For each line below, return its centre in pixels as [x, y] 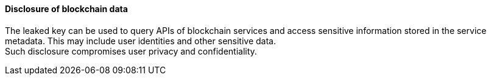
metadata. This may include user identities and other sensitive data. [140, 41]
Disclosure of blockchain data [66, 9]
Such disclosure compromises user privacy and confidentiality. [131, 51]
